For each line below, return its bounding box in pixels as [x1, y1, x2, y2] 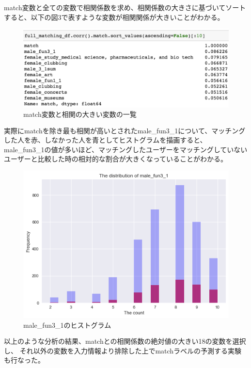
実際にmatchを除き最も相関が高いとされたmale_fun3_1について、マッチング [4, 125, 246, 135]
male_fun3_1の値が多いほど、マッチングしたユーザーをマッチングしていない [4, 144, 248, 154]
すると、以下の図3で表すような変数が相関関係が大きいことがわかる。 [4, 12, 224, 22]
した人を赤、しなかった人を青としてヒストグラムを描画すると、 [4, 135, 207, 145]
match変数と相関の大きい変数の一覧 [23, 109, 137, 119]
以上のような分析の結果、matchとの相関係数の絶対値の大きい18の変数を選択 [4, 336, 246, 346]
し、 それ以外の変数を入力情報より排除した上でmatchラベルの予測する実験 [4, 345, 242, 355]
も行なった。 [4, 355, 45, 365]
